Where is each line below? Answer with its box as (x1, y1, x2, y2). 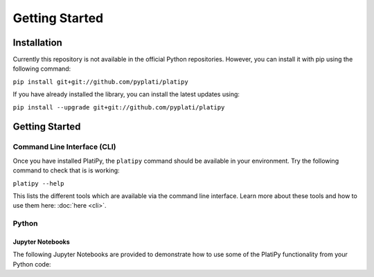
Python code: (12, 260, 51, 268)
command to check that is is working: (12, 166, 121, 175)
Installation (12, 37, 62, 48)
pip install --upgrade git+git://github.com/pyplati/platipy (12, 103, 225, 111)
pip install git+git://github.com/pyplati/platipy (12, 78, 188, 86)
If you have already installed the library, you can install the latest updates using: (12, 90, 240, 98)
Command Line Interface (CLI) (12, 142, 116, 152)
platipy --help (12, 179, 65, 187)
